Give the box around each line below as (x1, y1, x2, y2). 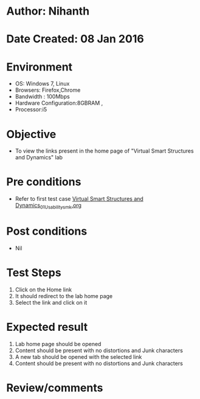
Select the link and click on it (15, 299, 88, 306)
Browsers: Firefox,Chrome (15, 86, 81, 94)
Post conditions (6, 224, 88, 238)
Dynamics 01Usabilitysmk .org (15, 202, 82, 210)
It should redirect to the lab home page (15, 292, 113, 299)
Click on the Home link (15, 286, 72, 293)
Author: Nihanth (6, 4, 90, 18)
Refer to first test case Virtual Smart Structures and (15, 195, 144, 203)
